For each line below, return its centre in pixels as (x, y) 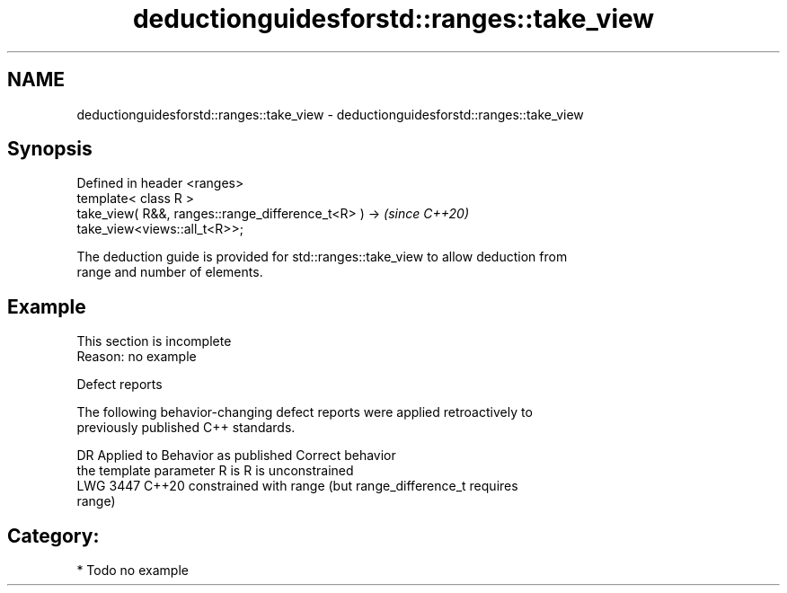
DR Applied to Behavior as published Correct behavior (236, 456)
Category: (53, 535)
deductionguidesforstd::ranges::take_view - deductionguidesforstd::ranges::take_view (330, 114)
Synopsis (50, 149)
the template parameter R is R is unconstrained (215, 471)
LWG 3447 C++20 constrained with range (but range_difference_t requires (297, 486)
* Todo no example (133, 571)
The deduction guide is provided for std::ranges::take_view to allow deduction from (322, 257)
